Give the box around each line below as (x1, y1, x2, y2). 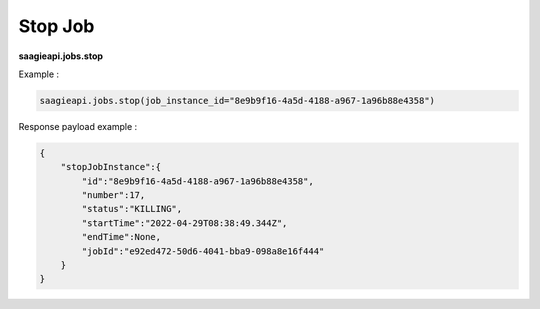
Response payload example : (18, 120, 138, 132)
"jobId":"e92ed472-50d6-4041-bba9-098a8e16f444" (81, 245, 325, 257)
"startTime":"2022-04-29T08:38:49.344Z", (81, 217, 288, 229)
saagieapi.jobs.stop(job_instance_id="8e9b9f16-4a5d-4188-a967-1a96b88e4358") (39, 95, 435, 106)
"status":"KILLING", (81, 203, 183, 215)
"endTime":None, (81, 231, 162, 243)
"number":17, (81, 190, 146, 201)
